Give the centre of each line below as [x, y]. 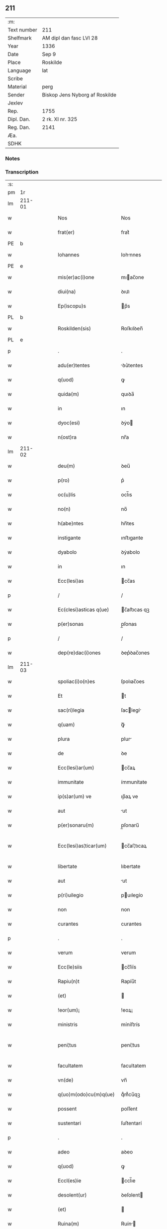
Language [19, 70]
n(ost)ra [67, 437]
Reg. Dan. [19, 127]
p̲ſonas [129, 624]
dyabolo [67, 552]
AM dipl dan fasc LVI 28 [70, 38]
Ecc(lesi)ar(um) [76, 768]
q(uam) [67, 725]
